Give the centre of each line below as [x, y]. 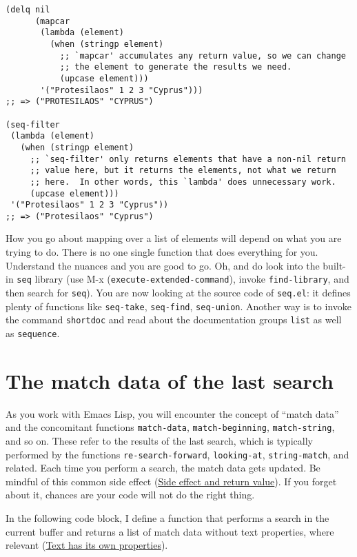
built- [334, 265]
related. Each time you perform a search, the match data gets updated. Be [163, 468]
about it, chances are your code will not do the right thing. [130, 495]
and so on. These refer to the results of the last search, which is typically [159, 440]
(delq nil [28, 10]
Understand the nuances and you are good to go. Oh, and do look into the [163, 265]
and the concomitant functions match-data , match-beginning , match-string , [170, 427]
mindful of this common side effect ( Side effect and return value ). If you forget [171, 481]
